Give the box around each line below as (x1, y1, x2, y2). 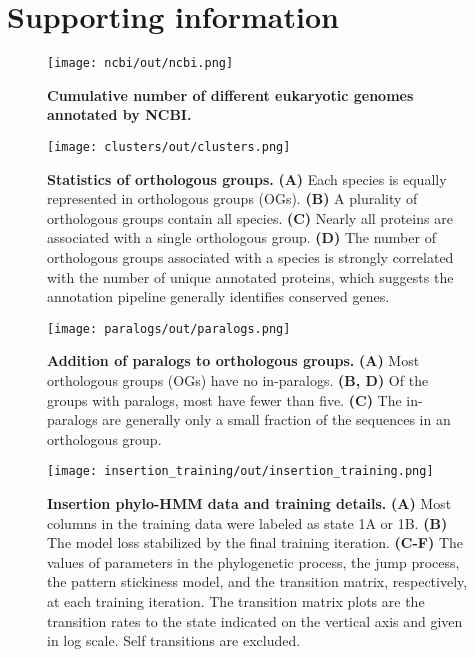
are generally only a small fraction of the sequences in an (102, 409, 451, 430)
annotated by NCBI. (47, 104, 192, 125)
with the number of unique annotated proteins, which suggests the (47, 266, 454, 287)
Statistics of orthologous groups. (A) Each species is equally (47, 168, 447, 189)
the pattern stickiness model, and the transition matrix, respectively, (47, 571, 468, 592)
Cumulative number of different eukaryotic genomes (47, 84, 414, 105)
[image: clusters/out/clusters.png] (47, 139, 291, 154)
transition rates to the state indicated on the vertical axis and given (47, 610, 463, 631)
